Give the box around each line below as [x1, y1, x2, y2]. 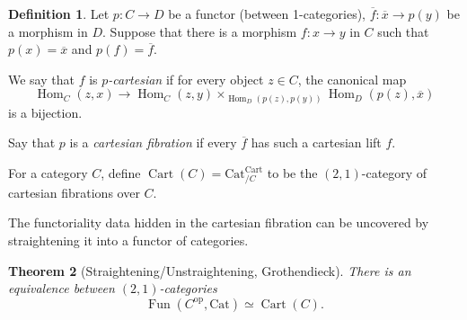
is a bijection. [8, 102, 83, 121]
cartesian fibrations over [8, 182, 140, 201]
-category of [361, 164, 427, 182]
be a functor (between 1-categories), [168, 4, 366, 22]
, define [101, 164, 141, 182]
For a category [8, 164, 88, 182]
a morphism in [8, 22, 88, 40]
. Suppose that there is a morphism [102, 22, 297, 40]
